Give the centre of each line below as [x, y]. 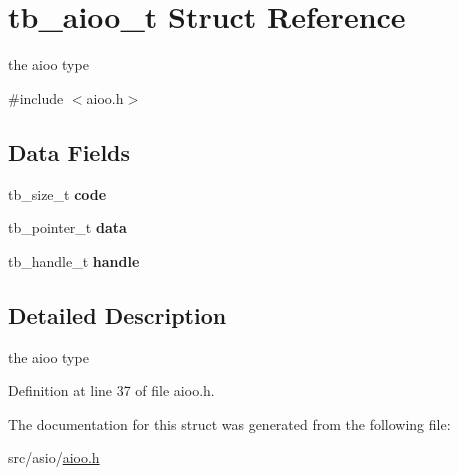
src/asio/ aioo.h [54, 457]
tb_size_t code [57, 193]
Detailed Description [117, 314]
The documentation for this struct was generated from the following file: [229, 423]
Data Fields [69, 151]
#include [36, 97]
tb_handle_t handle [74, 260]
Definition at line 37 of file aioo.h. [111, 390]
